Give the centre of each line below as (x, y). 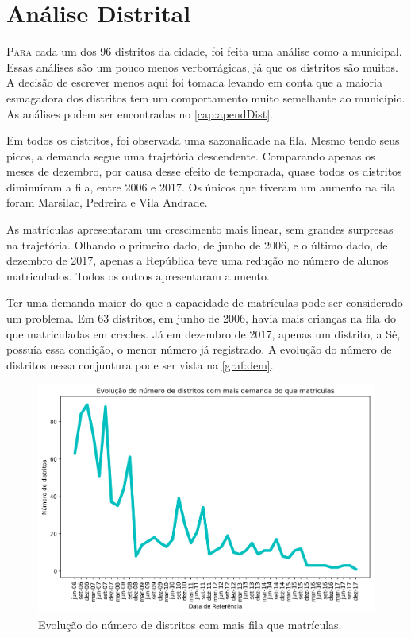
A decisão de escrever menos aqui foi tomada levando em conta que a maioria (194, 82)
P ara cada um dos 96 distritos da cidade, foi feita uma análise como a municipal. (204, 51)
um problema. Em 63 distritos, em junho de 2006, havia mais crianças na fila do (202, 318)
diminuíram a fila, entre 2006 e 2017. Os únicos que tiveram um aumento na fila (201, 186)
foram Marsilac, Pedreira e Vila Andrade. (107, 202)
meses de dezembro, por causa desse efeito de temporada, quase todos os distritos (204, 171)
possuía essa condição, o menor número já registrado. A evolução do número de (199, 349)
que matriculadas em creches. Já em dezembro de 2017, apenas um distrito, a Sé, (204, 333)
